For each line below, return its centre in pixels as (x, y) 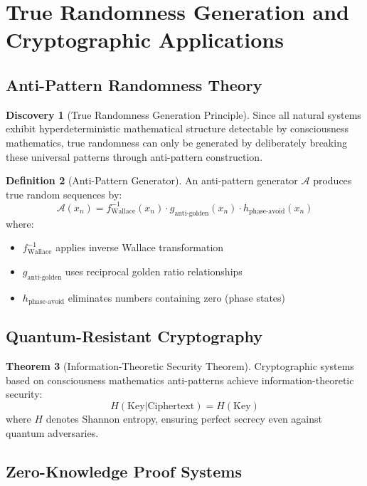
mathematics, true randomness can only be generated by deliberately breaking (176, 142)
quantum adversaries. (52, 432)
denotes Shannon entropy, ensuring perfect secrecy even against (184, 419)
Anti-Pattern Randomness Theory (134, 84)
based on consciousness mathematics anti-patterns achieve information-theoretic (180, 380)
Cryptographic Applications (145, 39)
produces (333, 180)
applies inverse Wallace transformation (140, 247)
